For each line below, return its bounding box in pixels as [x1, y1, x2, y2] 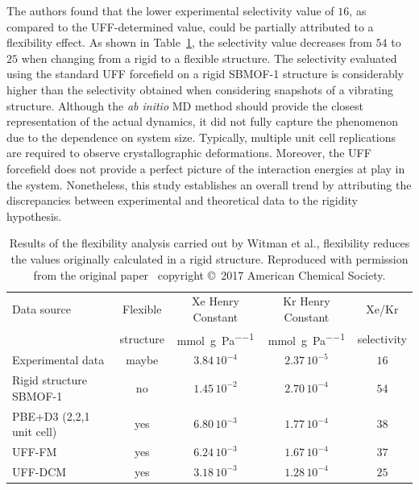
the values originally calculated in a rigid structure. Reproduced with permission [10, 250, 409, 267]
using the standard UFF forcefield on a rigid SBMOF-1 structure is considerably [6, 65, 404, 82]
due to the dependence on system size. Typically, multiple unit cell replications [6, 128, 396, 145]
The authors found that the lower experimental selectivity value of [6, 2, 334, 19]
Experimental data [12, 351, 105, 368]
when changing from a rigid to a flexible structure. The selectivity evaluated [21, 49, 397, 66]
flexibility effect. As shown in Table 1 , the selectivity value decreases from [6, 34, 372, 51]
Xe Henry [192, 293, 239, 309]
